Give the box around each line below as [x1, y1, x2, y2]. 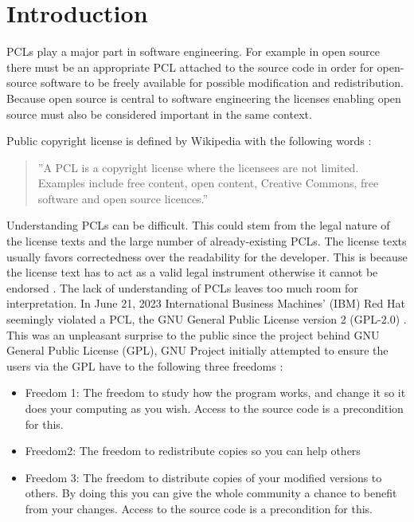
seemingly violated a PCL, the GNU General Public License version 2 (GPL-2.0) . [6, 311, 407, 328]
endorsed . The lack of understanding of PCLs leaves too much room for [6, 279, 358, 296]
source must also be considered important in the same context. [6, 105, 312, 122]
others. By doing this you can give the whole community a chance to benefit [25, 485, 397, 501]
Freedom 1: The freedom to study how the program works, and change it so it [25, 384, 406, 401]
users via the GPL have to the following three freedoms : [6, 357, 283, 374]
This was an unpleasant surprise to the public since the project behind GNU [6, 326, 380, 343]
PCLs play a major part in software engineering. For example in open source [6, 43, 380, 60]
